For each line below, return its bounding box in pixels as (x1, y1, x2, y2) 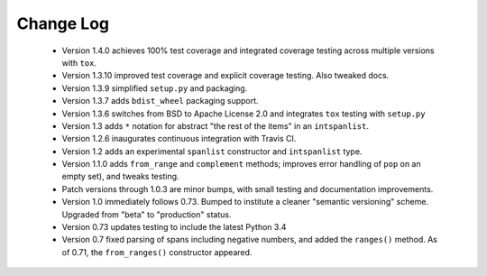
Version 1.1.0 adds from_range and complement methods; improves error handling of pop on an (61, 159, 421, 170)
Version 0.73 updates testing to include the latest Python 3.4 (61, 222, 287, 233)
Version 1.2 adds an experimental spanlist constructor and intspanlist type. (61, 145, 363, 157)
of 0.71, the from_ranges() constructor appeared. (61, 246, 253, 257)
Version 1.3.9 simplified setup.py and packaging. (61, 82, 248, 94)
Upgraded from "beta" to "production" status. (61, 208, 232, 220)
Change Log (16, 14, 110, 33)
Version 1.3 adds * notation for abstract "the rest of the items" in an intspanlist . (61, 120, 370, 131)
